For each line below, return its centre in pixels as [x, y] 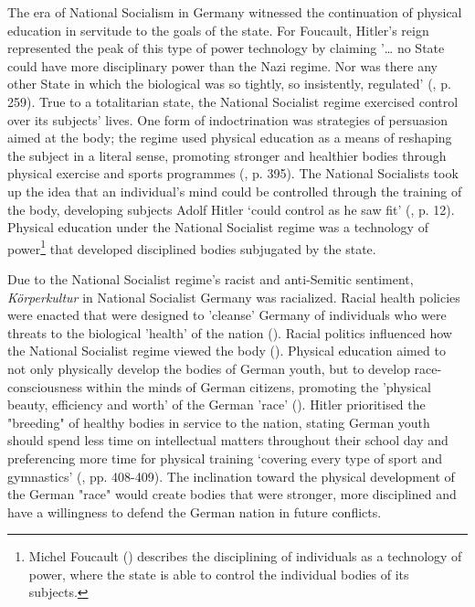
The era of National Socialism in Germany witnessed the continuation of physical [235, 12]
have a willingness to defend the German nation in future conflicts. [195, 511]
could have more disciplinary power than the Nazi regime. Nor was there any [222, 65]
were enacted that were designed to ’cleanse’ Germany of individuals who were [227, 315]
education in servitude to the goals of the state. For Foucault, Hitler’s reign [218, 30]
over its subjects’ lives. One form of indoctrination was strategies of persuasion [227, 119]
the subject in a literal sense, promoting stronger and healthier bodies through [227, 155]
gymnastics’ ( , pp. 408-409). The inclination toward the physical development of [231, 476]
